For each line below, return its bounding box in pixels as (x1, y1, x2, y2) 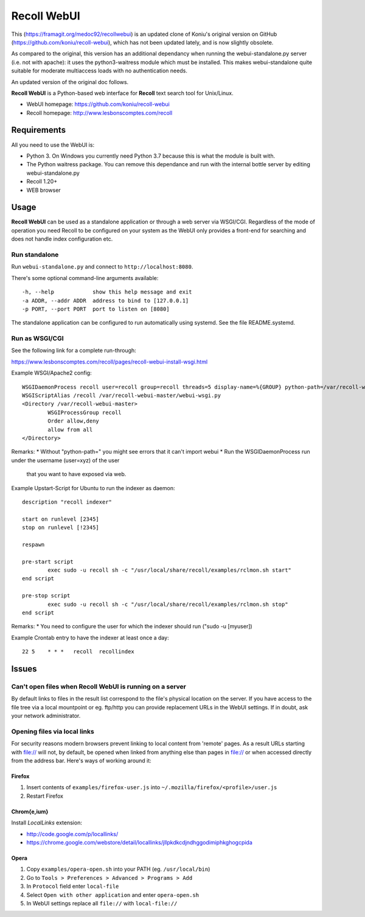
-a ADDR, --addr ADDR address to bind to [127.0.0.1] (22, 297, 189, 304)
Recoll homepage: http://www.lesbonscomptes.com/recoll (26, 109, 173, 116)
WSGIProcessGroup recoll (47, 409, 122, 416)
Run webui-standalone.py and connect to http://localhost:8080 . (11, 263, 193, 270)
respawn (22, 541, 45, 548)
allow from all (47, 426, 93, 433)
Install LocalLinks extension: (11, 819, 82, 826)
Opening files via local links (11, 727, 94, 736)
